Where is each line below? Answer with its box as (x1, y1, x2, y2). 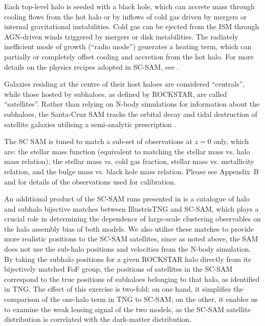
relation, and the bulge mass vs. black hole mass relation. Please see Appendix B (4, 166, 259, 176)
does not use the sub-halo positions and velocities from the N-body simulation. (4, 243, 251, 254)
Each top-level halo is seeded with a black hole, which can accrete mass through (4, 1, 255, 11)
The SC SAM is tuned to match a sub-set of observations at (4, 136, 192, 147)
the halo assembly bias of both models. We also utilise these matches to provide (4, 223, 254, 234)
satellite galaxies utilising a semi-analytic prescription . (4, 118, 176, 129)
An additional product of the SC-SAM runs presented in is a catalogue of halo (4, 193, 250, 204)
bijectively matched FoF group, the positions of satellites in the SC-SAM (4, 263, 233, 274)
